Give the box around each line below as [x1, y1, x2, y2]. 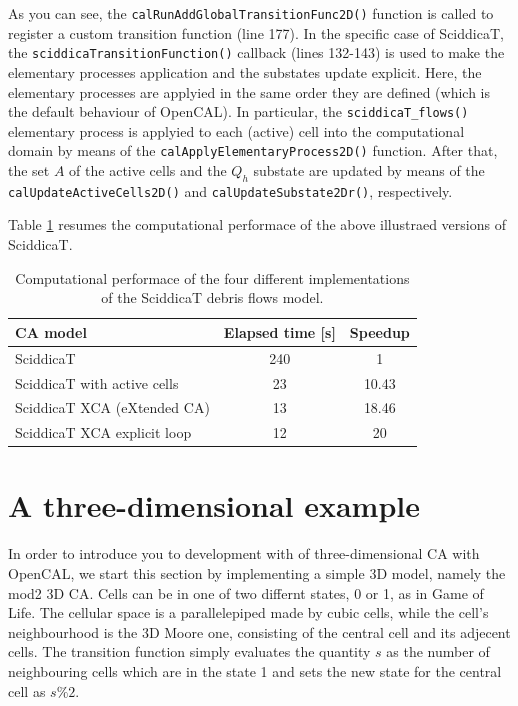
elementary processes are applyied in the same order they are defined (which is [8, 81, 491, 102]
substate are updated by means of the [253, 160, 485, 180]
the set [8, 160, 50, 180]
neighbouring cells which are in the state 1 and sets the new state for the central [8, 660, 502, 681]
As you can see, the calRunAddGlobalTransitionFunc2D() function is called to [8, 3, 494, 23]
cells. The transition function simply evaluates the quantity [8, 641, 371, 662]
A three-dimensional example [8, 485, 421, 526]
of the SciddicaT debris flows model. [101, 287, 324, 308]
